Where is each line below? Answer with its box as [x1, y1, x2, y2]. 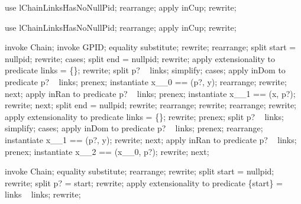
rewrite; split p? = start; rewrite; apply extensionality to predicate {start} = [5, 176, 283, 189]
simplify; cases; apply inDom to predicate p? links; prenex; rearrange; [5, 122, 263, 134]
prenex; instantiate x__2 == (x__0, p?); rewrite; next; [5, 145, 209, 157]
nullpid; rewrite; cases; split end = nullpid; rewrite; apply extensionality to [5, 52, 276, 64]
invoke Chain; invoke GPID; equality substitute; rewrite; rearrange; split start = [5, 41, 296, 53]
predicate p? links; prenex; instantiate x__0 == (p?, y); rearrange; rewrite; [5, 75, 287, 88]
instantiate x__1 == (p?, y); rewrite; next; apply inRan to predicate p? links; [5, 133, 297, 145]
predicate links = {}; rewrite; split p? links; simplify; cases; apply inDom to [5, 64, 286, 76]
